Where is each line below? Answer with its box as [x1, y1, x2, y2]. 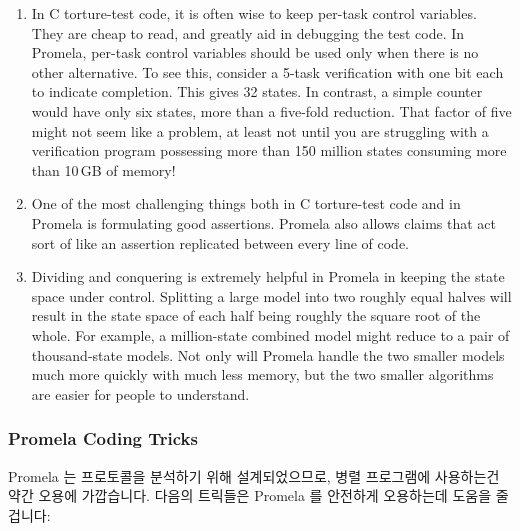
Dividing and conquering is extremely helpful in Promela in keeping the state [31, 266, 505, 287]
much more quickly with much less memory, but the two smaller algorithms [31, 364, 494, 385]
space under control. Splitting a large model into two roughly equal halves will [31, 285, 512, 306]
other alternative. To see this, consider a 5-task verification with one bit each [31, 61, 504, 82]
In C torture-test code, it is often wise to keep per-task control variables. [31, 3, 477, 23]
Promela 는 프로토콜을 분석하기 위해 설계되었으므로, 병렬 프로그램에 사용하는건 [8, 465, 500, 486]
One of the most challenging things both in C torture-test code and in [31, 193, 461, 214]
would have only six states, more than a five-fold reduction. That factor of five [31, 100, 512, 121]
